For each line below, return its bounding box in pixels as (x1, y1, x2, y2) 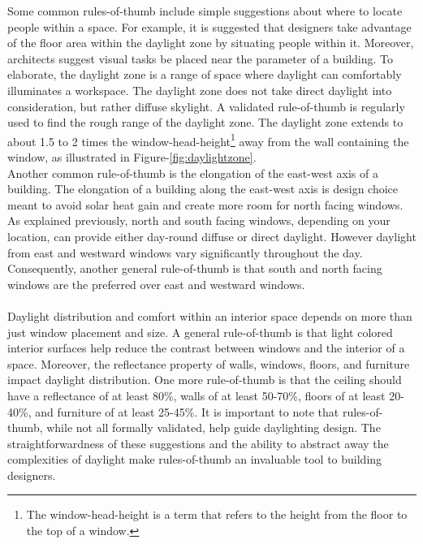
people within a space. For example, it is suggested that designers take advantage (7, 18, 412, 35)
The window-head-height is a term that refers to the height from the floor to (26, 506, 408, 523)
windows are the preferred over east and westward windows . (7, 275, 305, 292)
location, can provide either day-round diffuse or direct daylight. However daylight (7, 227, 417, 244)
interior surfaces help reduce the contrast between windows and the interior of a (7, 339, 405, 356)
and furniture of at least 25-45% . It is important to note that (35, 403, 339, 420)
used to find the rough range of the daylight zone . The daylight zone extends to (7, 114, 404, 131)
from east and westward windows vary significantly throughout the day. (7, 244, 363, 261)
